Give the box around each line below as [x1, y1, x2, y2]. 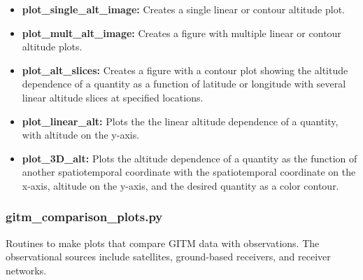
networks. [6, 262, 47, 277]
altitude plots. [22, 39, 83, 54]
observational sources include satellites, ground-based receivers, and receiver [6, 249, 331, 264]
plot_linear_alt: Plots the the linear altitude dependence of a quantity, [22, 113, 339, 128]
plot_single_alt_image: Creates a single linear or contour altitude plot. [22, 2, 345, 16]
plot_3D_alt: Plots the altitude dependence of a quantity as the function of [22, 150, 357, 165]
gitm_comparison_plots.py [6, 208, 163, 225]
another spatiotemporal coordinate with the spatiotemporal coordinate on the [22, 164, 356, 179]
